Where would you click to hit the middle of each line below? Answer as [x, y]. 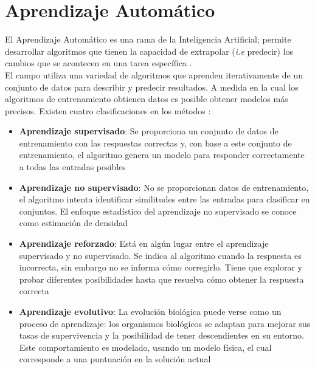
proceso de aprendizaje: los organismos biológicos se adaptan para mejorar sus [165, 323]
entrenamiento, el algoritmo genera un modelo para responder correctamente [162, 155]
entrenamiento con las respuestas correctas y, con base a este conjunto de [155, 143]
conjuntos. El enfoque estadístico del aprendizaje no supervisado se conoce [158, 211]
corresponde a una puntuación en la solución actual [115, 359]
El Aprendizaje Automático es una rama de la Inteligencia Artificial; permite [148, 39]
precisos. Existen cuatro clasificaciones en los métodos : [108, 110]
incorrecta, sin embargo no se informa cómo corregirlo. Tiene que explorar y [161, 267]
